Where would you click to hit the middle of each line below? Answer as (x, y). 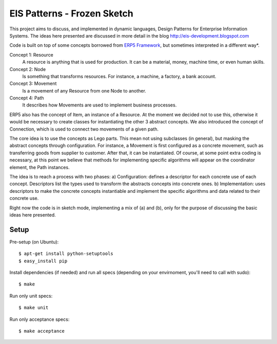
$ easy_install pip (43, 261)
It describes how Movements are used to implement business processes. (100, 105)
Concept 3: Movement (33, 84)
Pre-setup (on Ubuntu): (34, 242)
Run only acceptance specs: (39, 319)
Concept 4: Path (27, 98)
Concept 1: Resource (32, 55)
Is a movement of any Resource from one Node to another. (84, 90)
